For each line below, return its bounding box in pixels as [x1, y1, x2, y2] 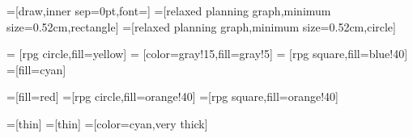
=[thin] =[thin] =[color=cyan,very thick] [6, 115, 208, 132]
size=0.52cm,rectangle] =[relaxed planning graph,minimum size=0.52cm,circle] [6, 18, 396, 35]
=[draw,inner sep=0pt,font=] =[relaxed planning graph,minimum [6, 2, 331, 19]
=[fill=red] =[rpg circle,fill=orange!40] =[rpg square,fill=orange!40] [6, 88, 338, 105]
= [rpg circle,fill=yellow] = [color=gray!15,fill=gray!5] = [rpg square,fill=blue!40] [6, 45, 408, 62]
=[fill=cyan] [6, 61, 66, 77]
